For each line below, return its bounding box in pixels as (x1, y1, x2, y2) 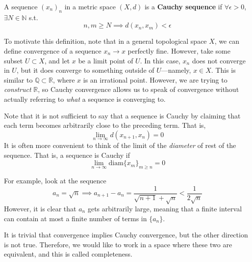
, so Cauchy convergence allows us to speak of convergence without (38, 84, 239, 94)
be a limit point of (78, 55, 133, 65)
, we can (214, 36, 239, 46)
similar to (4, 74, 33, 85)
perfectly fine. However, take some (127, 45, 230, 56)
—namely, (161, 65, 191, 75)
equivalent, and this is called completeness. (4, 249, 133, 259)
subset (4, 55, 23, 65)
